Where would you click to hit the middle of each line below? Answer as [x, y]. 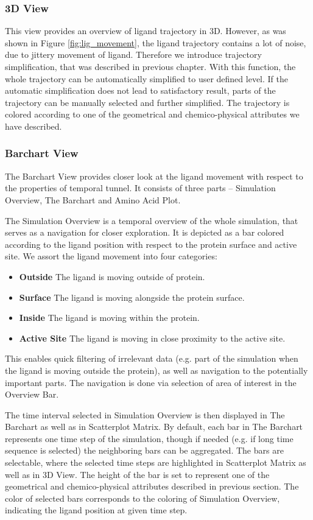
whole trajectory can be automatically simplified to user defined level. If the [146, 78]
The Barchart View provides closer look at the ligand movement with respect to [154, 176]
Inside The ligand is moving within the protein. [109, 318]
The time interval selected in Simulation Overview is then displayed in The [145, 414]
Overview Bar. [32, 394]
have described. [33, 126]
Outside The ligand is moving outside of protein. [112, 276]
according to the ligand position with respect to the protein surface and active [151, 244]
